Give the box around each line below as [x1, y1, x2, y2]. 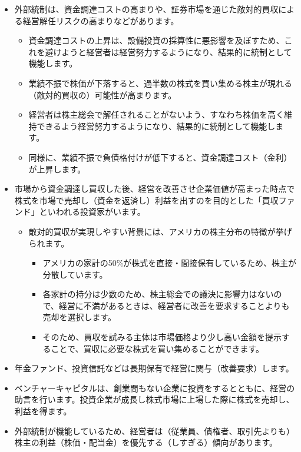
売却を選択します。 [42, 311, 116, 323]
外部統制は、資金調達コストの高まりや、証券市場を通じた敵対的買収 [14, 3, 279, 15]
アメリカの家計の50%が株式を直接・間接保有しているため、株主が [42, 257, 296, 269]
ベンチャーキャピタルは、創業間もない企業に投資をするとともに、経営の [14, 381, 295, 394]
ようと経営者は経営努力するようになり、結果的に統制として [61, 45, 292, 58]
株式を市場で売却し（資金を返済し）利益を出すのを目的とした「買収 [14, 194, 279, 206]
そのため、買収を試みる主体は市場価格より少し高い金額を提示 [42, 331, 282, 343]
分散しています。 [42, 268, 108, 280]
